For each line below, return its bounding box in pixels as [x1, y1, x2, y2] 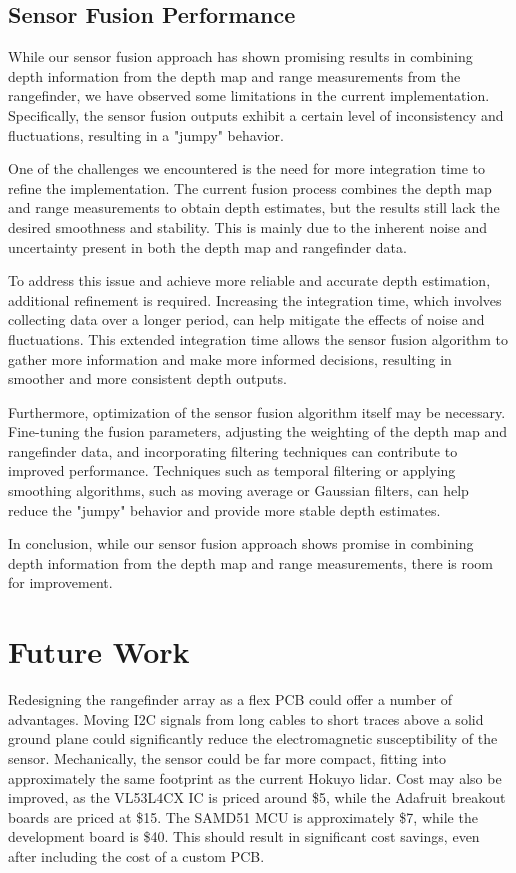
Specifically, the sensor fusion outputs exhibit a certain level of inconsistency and [8, 104, 504, 125]
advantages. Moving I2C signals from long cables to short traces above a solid [8, 708, 484, 729]
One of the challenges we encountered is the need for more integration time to [8, 158, 486, 179]
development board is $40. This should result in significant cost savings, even [8, 826, 480, 847]
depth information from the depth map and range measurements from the [8, 65, 461, 86]
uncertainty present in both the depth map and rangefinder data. [8, 236, 407, 257]
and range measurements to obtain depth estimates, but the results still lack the [8, 197, 500, 218]
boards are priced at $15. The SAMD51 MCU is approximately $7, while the [8, 806, 478, 827]
